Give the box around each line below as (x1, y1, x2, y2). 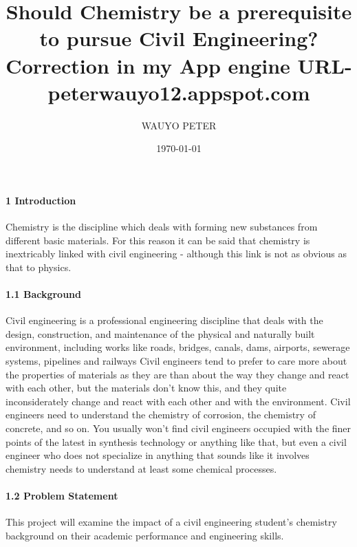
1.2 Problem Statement (6, 488, 118, 502)
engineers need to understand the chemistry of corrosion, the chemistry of (6, 407, 316, 422)
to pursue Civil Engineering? (39, 24, 318, 52)
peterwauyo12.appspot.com (47, 78, 310, 106)
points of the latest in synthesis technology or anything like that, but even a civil (6, 434, 347, 449)
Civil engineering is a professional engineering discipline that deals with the (6, 313, 323, 328)
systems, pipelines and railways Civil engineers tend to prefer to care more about (6, 354, 347, 368)
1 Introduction (6, 193, 76, 207)
